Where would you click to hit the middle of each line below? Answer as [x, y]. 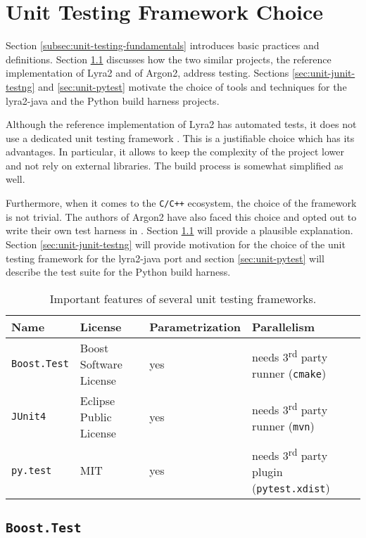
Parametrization [195, 326]
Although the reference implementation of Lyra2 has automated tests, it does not [181, 124]
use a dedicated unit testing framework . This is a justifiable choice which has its [180, 137]
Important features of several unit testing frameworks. [183, 298]
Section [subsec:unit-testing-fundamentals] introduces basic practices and [163, 45]
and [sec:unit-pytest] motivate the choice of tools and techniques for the [192, 86]
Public [96, 416]
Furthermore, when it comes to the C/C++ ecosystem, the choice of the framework [181, 203]
